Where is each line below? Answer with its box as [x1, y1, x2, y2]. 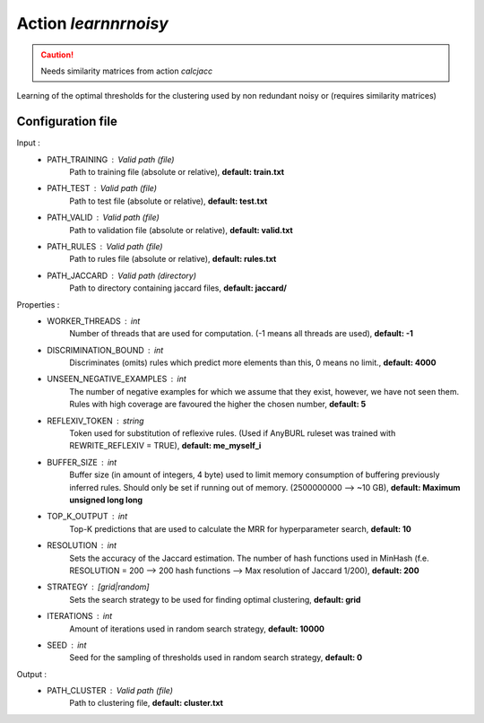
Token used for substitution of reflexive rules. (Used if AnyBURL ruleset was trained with [69, 428, 396, 439]
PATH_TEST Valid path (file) [47, 183, 157, 194]
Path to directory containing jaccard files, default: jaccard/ [69, 283, 287, 293]
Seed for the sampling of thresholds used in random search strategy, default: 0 [69, 652, 363, 663]
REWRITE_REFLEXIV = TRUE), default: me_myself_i [69, 440, 262, 451]
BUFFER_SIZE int [47, 457, 117, 467]
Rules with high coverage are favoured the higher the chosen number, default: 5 [69, 399, 367, 410]
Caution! [40, 49, 74, 60]
